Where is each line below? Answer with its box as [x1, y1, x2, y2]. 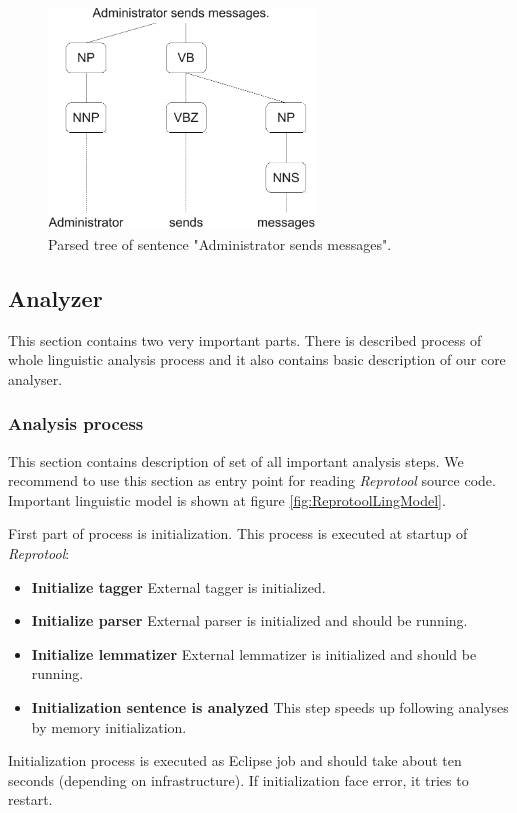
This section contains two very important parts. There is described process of [8, 329, 482, 350]
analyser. [8, 368, 63, 389]
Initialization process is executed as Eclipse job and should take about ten [8, 750, 462, 771]
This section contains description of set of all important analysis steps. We [8, 450, 464, 471]
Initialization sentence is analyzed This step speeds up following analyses [31, 697, 509, 718]
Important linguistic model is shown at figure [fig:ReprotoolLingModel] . [8, 489, 446, 510]
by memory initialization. [31, 716, 187, 737]
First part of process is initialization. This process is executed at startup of [8, 523, 468, 544]
